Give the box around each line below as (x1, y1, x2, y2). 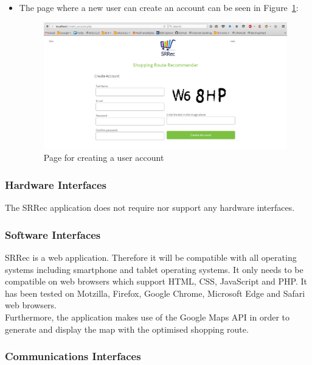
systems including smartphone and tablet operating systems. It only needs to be (5, 263, 303, 275)
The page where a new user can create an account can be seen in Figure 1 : (19, 1, 299, 13)
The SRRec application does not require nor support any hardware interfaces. (5, 201, 295, 214)
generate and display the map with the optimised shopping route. (5, 322, 249, 335)
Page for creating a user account (43, 151, 164, 164)
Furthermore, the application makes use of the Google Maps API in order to (5, 311, 289, 324)
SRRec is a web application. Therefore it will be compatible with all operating (5, 251, 297, 264)
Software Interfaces (5, 227, 101, 242)
